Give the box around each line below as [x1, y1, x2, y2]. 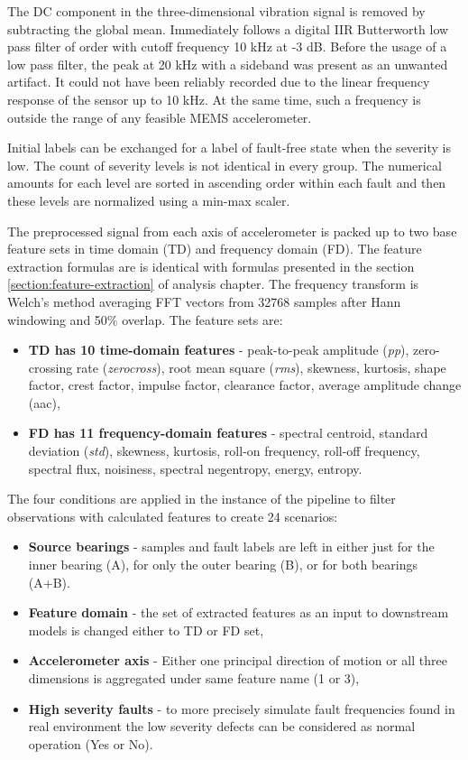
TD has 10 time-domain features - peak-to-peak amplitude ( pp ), [28, 340, 409, 359]
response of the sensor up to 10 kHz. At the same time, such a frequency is [7, 89, 421, 108]
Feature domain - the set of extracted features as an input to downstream [28, 603, 449, 622]
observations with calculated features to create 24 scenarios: [7, 506, 338, 525]
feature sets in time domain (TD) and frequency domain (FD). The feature [7, 239, 422, 258]
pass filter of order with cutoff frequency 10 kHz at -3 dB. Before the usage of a [7, 37, 447, 56]
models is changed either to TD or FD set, [28, 620, 264, 639]
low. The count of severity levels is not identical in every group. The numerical [7, 155, 442, 174]
